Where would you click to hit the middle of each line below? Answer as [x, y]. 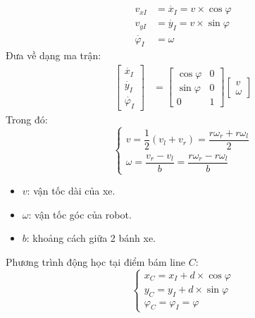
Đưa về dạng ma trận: [54, 55]
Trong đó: [27, 119]
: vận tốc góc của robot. [80, 214]
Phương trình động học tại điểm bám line [95, 261]
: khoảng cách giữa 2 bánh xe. [91, 238]
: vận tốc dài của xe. [71, 191]
